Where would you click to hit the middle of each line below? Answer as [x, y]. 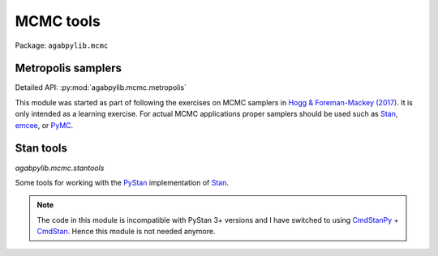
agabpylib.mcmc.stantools [60, 168]
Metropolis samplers [68, 68]
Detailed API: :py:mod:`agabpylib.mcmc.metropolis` [101, 87]
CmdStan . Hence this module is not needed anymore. [126, 232]
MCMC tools [58, 21]
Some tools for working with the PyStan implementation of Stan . [122, 182]
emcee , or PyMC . [44, 125]
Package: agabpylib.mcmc [62, 45]
